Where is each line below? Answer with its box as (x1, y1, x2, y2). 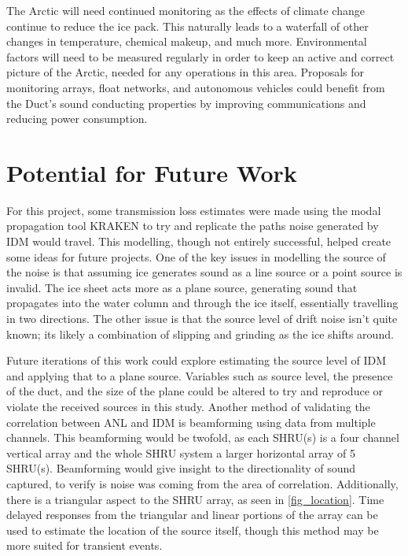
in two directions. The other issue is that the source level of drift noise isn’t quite (6, 310, 398, 327)
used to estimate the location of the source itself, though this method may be (6, 521, 379, 538)
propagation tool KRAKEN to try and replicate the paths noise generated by (6, 217, 379, 234)
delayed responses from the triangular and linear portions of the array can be (6, 506, 378, 523)
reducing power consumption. (6, 110, 148, 127)
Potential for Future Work (6, 156, 297, 188)
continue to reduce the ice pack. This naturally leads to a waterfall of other (6, 17, 369, 34)
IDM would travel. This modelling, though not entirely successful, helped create (6, 233, 391, 250)
